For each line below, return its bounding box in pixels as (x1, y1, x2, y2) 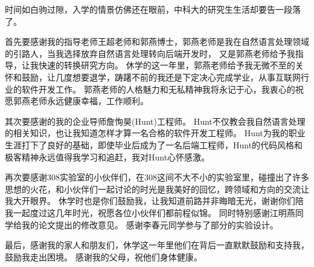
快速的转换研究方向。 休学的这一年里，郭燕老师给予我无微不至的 (38, 59, 295, 71)
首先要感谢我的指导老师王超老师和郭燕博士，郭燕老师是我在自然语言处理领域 (5, 35, 309, 48)
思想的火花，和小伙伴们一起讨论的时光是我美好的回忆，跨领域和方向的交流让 (5, 182, 309, 195)
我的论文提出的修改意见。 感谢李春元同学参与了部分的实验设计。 (21, 218, 278, 231)
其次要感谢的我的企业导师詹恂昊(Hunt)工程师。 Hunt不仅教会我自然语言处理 (5, 114, 306, 127)
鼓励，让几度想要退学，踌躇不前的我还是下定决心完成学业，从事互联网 (21, 70, 301, 83)
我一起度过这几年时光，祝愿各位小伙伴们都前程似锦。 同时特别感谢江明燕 (5, 206, 295, 219)
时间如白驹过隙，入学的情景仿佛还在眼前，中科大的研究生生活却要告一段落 (5, 3, 301, 15)
